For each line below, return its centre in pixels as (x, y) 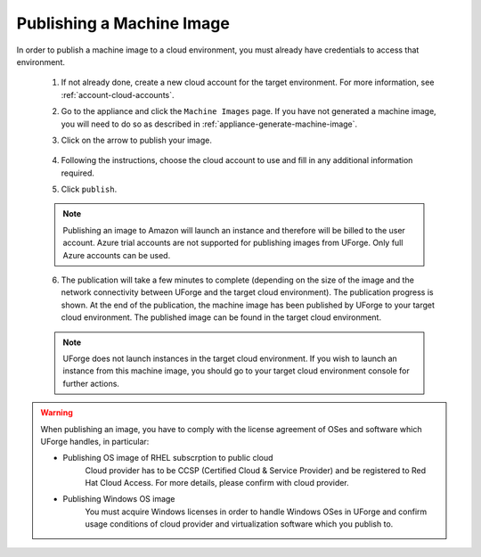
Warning (57, 413)
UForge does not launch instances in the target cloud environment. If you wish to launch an (230, 358)
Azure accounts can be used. (117, 255)
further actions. (91, 383)
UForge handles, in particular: (95, 441)
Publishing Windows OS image (119, 499)
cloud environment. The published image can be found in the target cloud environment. (221, 317)
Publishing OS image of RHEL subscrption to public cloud (168, 458)
